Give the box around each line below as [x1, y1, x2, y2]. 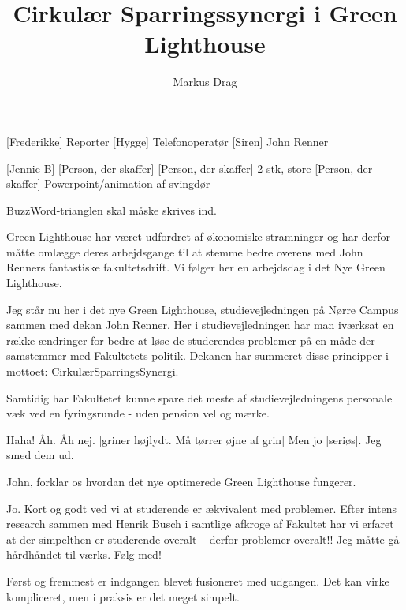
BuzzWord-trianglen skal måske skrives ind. [6, 201, 218, 218]
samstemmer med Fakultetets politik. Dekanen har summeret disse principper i [6, 347, 389, 364]
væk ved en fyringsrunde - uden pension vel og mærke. [6, 405, 270, 421]
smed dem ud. [6, 447, 74, 463]
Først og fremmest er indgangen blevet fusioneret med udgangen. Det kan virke [6, 572, 389, 589]
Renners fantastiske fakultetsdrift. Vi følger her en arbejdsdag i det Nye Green [6, 259, 386, 275]
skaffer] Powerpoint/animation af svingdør [6, 175, 210, 192]
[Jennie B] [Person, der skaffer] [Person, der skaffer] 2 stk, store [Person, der [6, 159, 373, 176]
